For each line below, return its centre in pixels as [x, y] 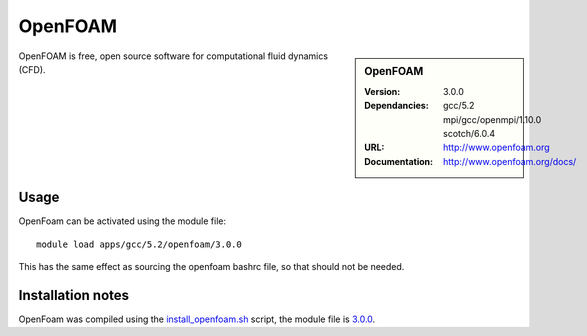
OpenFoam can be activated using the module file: [122, 221]
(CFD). [32, 69]
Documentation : [399, 161]
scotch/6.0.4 [469, 133]
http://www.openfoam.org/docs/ [510, 161]
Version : [382, 91]
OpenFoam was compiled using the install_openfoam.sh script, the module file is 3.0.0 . [197, 319]
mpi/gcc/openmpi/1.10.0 [492, 119]
